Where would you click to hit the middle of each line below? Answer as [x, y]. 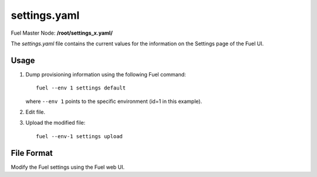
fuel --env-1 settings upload [80, 136]
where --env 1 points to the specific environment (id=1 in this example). [114, 101]
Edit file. [36, 112]
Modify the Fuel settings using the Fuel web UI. [68, 167]
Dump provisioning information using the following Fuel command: [106, 74]
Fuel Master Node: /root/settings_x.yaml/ [62, 33]
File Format [32, 153]
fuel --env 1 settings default [81, 88]
